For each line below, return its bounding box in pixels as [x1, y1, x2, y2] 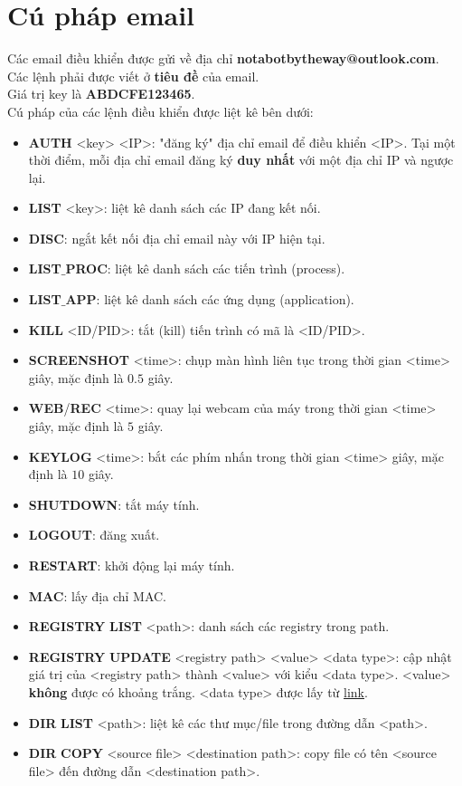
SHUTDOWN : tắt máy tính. [28, 494, 200, 513]
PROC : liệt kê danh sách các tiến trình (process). [65, 259, 345, 278]
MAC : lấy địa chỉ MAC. [28, 586, 166, 605]
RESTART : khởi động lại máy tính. [28, 556, 235, 574]
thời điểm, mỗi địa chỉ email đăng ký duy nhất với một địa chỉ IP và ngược [28, 150, 454, 169]
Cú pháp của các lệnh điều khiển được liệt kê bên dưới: [7, 101, 314, 120]
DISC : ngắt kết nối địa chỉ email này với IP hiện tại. [28, 228, 325, 247]
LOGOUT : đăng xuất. [28, 525, 160, 544]
